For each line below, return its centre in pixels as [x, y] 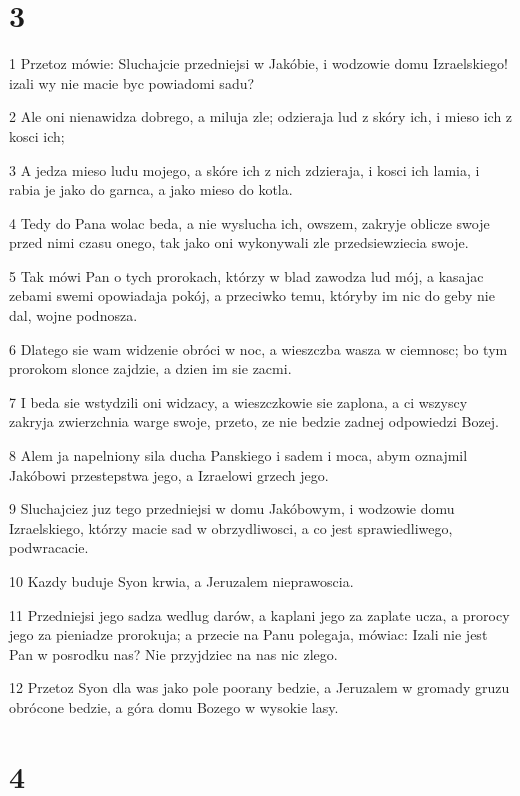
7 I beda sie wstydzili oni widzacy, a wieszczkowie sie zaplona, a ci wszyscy [238, 401]
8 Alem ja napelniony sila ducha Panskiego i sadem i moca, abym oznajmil [238, 455]
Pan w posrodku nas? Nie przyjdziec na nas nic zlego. [173, 653]
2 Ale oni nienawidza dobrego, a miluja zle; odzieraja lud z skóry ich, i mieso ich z [261, 116]
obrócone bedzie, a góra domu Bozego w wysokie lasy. [174, 706]
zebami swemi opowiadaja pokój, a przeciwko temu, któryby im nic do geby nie [252, 295]
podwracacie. [49, 547]
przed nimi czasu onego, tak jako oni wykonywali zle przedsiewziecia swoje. [239, 242]
